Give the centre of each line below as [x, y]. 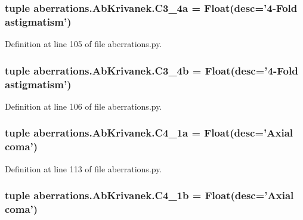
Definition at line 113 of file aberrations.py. [84, 168]
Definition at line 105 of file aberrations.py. [84, 44]
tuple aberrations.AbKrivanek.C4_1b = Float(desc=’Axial [149, 195]
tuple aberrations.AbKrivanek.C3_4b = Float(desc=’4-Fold [151, 70]
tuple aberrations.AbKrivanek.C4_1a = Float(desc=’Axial [149, 133]
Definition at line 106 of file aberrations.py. [84, 106]
